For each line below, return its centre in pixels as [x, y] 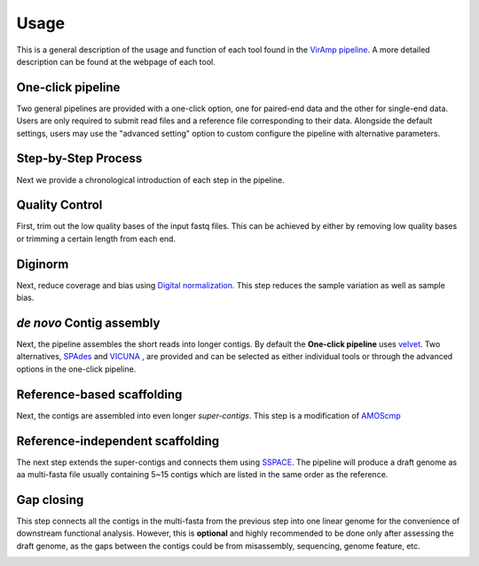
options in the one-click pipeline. [76, 369]
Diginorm [43, 264]
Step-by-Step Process [79, 158]
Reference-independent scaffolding [118, 440]
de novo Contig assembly [88, 322]
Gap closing [50, 500]
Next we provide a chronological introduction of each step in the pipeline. [151, 180]
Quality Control [59, 205]
